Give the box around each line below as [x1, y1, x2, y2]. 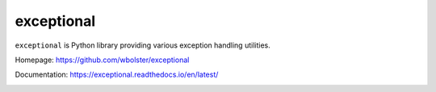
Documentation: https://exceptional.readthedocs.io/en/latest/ [15, 69, 219, 80]
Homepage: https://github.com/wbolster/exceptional [15, 55, 190, 65]
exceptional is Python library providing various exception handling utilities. [15, 40, 270, 50]
